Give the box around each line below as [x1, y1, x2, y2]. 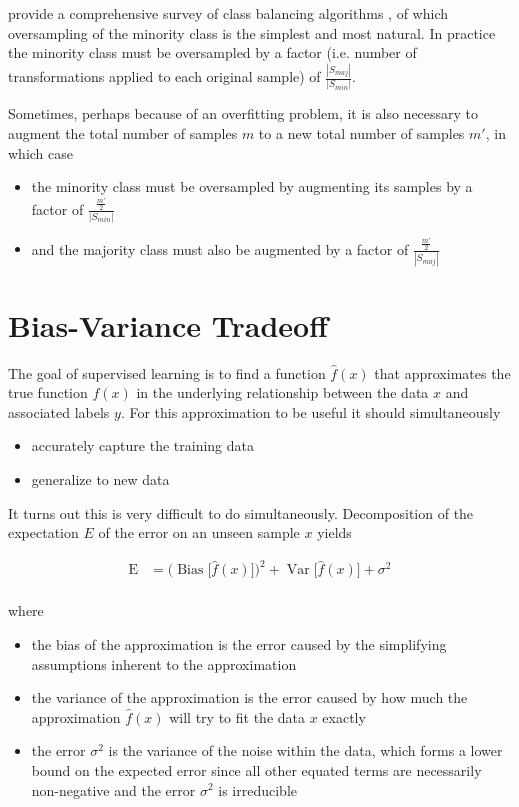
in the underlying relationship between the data [136, 382, 429, 403]
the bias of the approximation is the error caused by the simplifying [31, 633, 447, 654]
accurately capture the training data [31, 435, 254, 456]
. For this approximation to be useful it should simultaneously [120, 401, 501, 422]
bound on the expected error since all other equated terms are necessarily [31, 759, 482, 780]
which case [8, 142, 74, 163]
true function [8, 382, 88, 403]
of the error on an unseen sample [98, 522, 300, 543]
